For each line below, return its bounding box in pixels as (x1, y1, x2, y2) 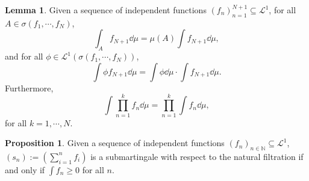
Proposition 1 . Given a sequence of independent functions (5, 137, 225, 149)
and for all (5, 50, 43, 63)
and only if (5, 163, 45, 176)
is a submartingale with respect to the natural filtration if (90, 150, 304, 162)
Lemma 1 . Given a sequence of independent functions (5, 4, 207, 16)
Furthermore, (5, 81, 54, 94)
